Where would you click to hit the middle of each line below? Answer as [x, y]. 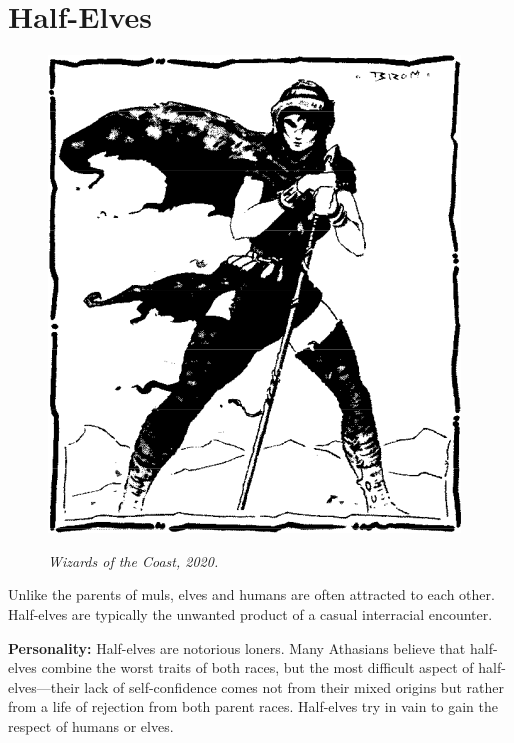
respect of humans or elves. [91, 725]
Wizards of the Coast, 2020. [133, 560]
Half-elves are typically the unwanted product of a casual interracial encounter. [250, 613]
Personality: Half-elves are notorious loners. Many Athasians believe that [237, 647]
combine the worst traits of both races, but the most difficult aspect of [257, 667]
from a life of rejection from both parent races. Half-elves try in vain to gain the [253, 706]
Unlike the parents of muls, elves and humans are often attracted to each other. [251, 594]
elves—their [44, 686]
